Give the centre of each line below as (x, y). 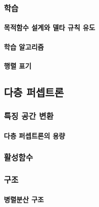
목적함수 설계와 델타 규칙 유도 (49, 27)
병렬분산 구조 (24, 199)
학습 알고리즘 (24, 46)
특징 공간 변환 (29, 116)
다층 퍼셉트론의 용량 (35, 135)
